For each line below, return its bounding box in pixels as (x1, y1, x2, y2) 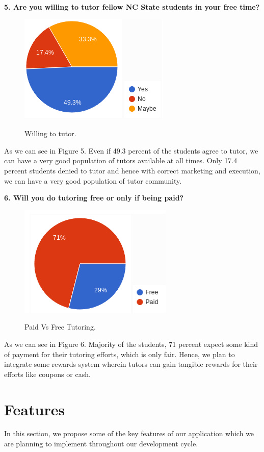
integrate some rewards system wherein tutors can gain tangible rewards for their (4, 359, 258, 369)
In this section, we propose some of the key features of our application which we (4, 428, 254, 439)
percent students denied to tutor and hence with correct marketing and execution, (4, 165, 260, 175)
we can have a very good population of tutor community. (4, 175, 182, 186)
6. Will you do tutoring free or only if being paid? (4, 192, 184, 203)
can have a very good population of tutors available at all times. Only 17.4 (4, 155, 237, 166)
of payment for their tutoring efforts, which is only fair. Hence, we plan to (4, 348, 235, 359)
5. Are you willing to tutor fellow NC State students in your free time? (4, 2, 260, 12)
